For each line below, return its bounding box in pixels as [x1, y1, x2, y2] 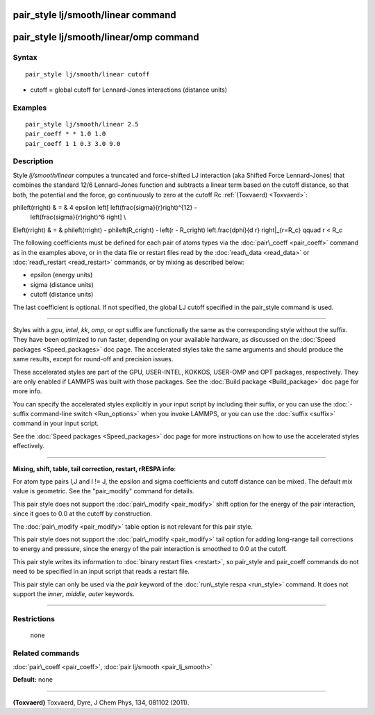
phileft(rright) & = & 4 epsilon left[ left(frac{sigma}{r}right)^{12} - [12, 204, 197, 212]
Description [12, 156, 53, 166]
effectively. [12, 442, 45, 450]
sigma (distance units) [30, 280, 94, 288]
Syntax [12, 53, 37, 63]
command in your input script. [12, 419, 99, 427]
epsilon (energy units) [30, 271, 93, 279]
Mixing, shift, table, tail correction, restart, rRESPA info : [12, 464, 176, 472]
